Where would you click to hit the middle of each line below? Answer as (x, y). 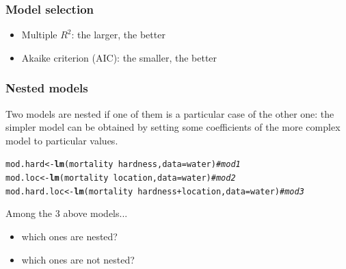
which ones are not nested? (78, 259)
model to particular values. (62, 140)
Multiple (39, 35)
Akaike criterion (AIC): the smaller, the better (119, 57)
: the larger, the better (118, 35)
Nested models (47, 88)
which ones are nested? (69, 236)
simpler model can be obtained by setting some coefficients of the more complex (173, 127)
